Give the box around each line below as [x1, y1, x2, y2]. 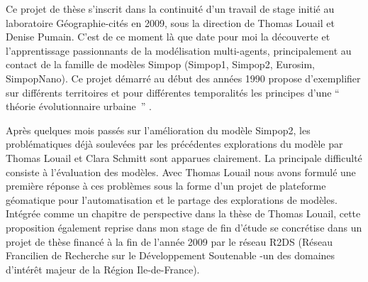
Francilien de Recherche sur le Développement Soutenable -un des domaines [6, 248, 335, 263]
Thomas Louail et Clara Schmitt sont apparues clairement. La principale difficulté [6, 150, 362, 165]
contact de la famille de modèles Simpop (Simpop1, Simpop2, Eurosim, [6, 57, 315, 72]
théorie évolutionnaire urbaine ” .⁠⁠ [6, 99, 152, 114]
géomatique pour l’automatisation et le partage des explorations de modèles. [6, 192, 338, 207]
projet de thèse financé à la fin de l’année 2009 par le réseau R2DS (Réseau [6, 234, 333, 249]
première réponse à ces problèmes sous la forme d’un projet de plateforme [6, 178, 326, 193]
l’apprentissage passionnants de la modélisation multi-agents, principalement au [6, 43, 352, 58]
